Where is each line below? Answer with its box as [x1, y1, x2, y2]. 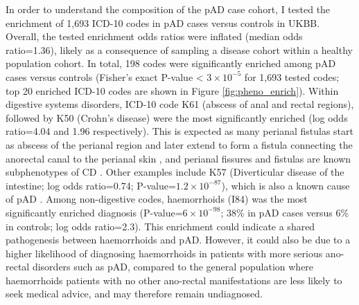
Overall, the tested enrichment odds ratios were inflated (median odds [6, 29, 303, 44]
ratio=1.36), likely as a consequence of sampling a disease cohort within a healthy [6, 42, 353, 57]
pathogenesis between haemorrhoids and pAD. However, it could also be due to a [6, 232, 351, 247]
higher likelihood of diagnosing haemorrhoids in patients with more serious [6, 246, 323, 260]
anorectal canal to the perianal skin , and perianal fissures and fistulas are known [6, 151, 351, 165]
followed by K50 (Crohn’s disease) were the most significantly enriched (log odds [6, 110, 348, 124]
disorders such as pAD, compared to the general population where [32, 259, 314, 274]
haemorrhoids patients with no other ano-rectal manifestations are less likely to [6, 272, 342, 287]
